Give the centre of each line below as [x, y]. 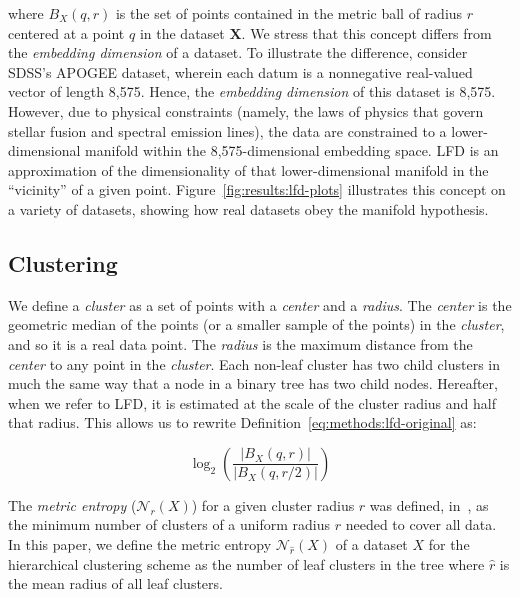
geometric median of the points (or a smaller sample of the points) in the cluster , [256, 324]
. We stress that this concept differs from [366, 32]
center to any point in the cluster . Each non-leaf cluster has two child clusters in [254, 363]
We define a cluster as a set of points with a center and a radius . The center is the [260, 304]
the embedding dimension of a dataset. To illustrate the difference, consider [238, 52]
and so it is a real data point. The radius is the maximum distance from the [240, 343]
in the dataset [182, 32]
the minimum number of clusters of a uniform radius [169, 524]
